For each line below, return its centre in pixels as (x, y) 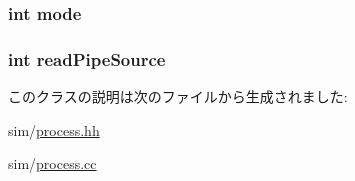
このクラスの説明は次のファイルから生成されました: (178, 96)
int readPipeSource (87, 58)
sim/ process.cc (52, 163)
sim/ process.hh (54, 129)
